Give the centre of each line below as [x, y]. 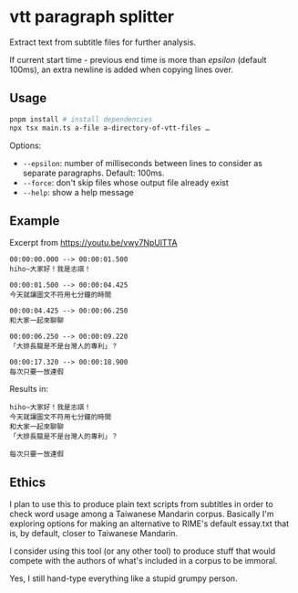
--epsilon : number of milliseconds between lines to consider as [142, 163]
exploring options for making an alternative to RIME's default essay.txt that [149, 524]
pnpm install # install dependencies [81, 119]
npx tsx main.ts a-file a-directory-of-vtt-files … [109, 128]
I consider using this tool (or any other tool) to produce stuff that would [143, 551]
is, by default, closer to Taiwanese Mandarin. [93, 534]
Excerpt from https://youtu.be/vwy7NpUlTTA [93, 243]
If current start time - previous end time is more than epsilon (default [138, 59]
